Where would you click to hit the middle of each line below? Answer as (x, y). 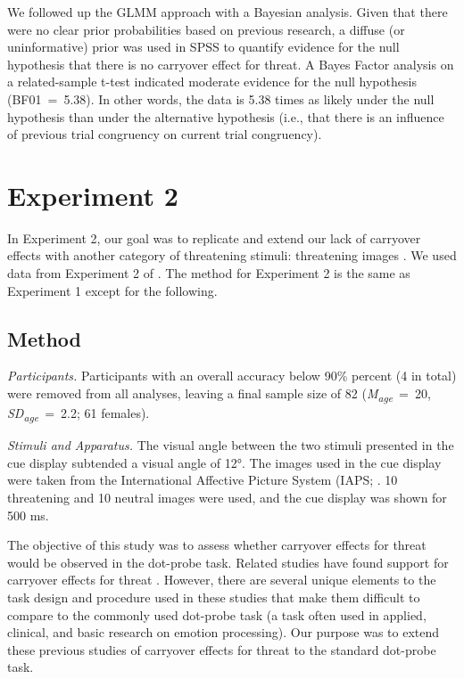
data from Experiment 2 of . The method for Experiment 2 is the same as (209, 273)
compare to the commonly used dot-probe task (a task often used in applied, (217, 614)
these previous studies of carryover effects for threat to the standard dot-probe (222, 649)
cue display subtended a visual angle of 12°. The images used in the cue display (224, 462)
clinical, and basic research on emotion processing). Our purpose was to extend (224, 632)
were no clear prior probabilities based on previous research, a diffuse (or (206, 29)
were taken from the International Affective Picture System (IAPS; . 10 (203, 480)
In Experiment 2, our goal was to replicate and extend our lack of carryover (214, 237)
